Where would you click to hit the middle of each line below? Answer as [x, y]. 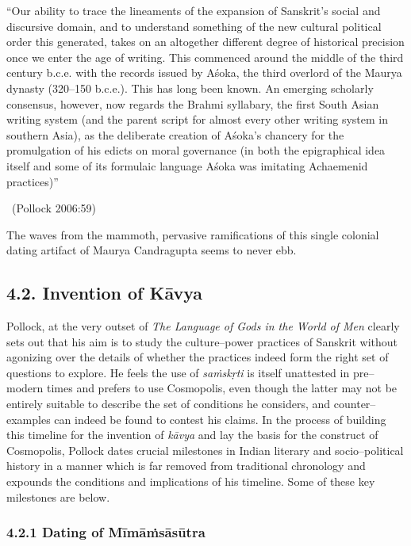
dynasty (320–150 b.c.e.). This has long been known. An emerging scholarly [190, 88]
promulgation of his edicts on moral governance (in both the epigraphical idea [196, 150]
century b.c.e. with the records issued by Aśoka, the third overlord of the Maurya [204, 73]
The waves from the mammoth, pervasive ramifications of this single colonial [193, 234]
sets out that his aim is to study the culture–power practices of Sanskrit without [202, 341]
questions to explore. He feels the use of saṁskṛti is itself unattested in [178, 372]
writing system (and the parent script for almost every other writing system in [197, 119]
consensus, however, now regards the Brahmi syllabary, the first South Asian [193, 103]
